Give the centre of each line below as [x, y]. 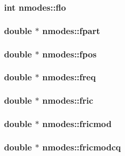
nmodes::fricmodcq [82, 147]
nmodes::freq [69, 77]
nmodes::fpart [71, 30]
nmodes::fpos [69, 54]
